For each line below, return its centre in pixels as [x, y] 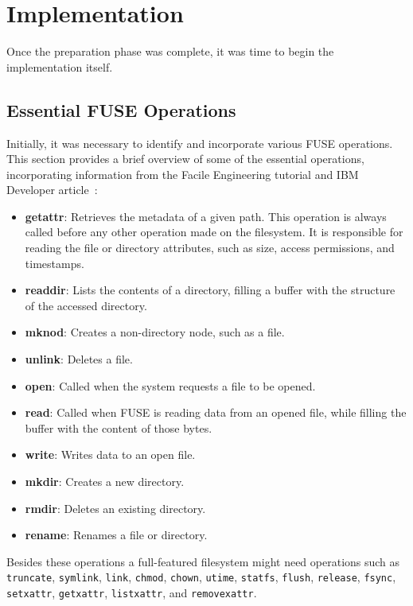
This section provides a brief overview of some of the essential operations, [185, 159]
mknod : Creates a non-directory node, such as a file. [155, 332]
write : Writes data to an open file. [110, 454]
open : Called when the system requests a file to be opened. [170, 385]
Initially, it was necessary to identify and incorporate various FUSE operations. [200, 143]
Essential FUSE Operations [121, 109]
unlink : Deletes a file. [79, 359]
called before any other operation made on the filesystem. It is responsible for [214, 232]
